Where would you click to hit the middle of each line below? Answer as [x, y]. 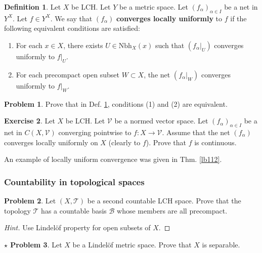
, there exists [83, 45]
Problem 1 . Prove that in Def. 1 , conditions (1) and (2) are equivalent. [116, 103]
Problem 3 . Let [36, 244]
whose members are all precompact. [172, 210]
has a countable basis [74, 210]
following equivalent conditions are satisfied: [72, 28]
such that [170, 45]
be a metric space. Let [154, 7]
